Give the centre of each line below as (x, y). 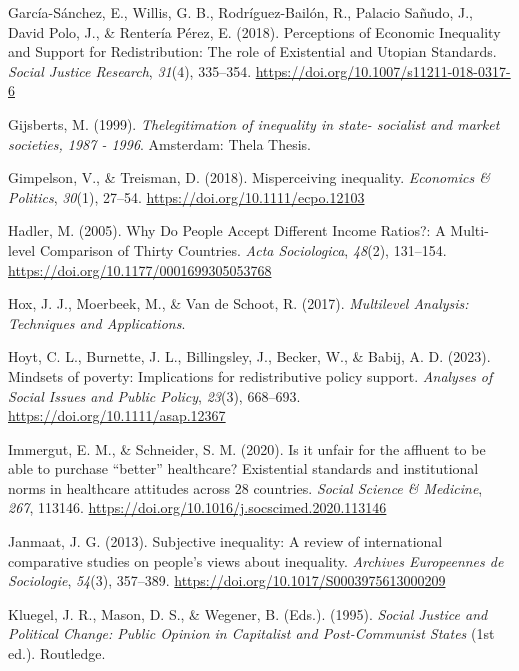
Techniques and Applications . (97, 322)
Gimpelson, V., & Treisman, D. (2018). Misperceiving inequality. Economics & (249, 177)
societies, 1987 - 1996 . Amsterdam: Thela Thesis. (160, 143)
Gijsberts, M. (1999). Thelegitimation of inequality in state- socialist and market (254, 123)
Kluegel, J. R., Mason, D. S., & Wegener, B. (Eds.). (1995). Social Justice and (248, 613)
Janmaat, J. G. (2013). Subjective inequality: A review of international (225, 541)
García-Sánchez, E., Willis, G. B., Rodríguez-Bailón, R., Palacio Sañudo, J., (240, 12)
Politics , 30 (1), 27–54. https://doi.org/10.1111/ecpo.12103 (186, 196)
